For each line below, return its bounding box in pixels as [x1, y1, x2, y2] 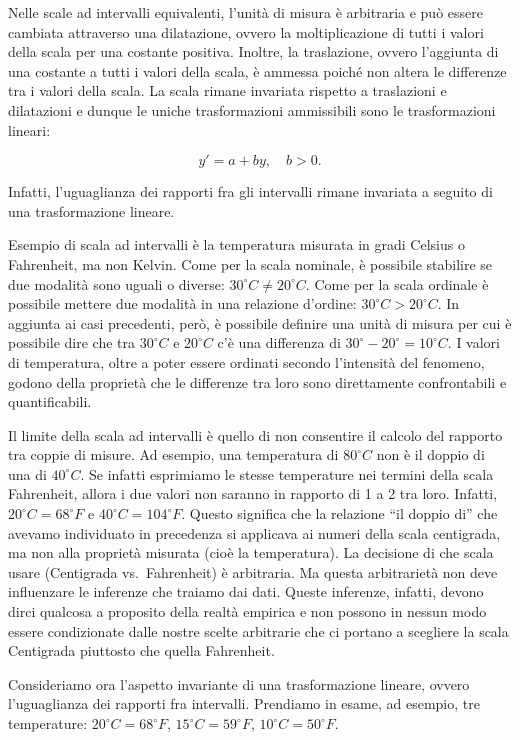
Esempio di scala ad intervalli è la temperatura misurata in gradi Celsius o [8, 234, 465, 255]
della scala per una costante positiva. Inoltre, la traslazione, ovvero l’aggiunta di [8, 41, 499, 62]
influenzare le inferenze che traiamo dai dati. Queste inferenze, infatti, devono [8, 581, 484, 602]
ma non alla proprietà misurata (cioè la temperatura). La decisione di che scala [8, 542, 494, 563]
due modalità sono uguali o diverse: [8, 273, 225, 294]
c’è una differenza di [217, 332, 341, 353]
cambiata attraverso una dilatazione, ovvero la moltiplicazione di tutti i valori [8, 21, 484, 42]
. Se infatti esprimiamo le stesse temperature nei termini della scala [80, 463, 494, 484]
